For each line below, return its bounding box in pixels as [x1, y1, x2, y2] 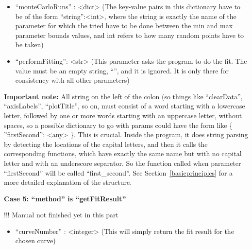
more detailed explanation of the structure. [4, 177, 132, 187]
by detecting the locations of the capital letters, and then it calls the [4, 139, 208, 149]
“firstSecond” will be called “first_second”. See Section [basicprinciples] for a [4, 167, 233, 178]
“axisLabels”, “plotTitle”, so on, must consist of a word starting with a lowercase [4, 101, 245, 111]
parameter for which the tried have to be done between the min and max [15, 20, 233, 31]
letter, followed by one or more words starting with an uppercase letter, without [4, 110, 242, 120]
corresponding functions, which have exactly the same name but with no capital [4, 148, 242, 159]
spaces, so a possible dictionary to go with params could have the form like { [4, 120, 233, 130]
